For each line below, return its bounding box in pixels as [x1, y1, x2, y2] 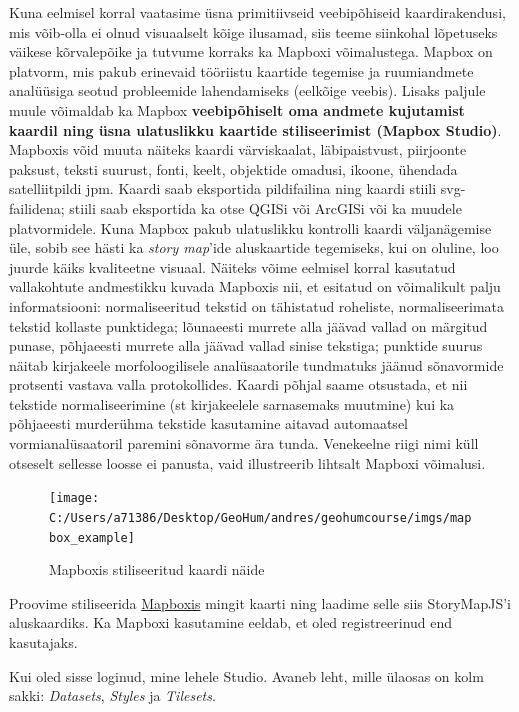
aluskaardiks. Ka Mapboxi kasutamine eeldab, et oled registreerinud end [9, 612, 453, 633]
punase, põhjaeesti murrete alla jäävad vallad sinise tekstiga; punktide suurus [9, 335, 483, 356]
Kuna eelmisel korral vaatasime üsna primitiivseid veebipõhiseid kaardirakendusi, [9, 2, 506, 22]
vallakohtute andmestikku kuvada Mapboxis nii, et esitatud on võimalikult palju [9, 276, 501, 297]
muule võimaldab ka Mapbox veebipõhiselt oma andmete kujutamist [9, 99, 465, 120]
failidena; [9, 197, 65, 218]
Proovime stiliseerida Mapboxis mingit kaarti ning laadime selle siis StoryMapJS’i [9, 592, 511, 613]
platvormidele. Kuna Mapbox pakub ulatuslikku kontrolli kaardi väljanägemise [9, 217, 492, 238]
